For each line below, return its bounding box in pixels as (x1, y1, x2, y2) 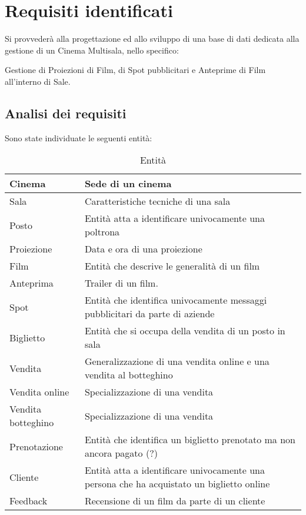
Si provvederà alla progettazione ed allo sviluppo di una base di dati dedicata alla (5, 32, 300, 45)
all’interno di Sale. (5, 75, 71, 87)
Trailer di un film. (84, 276, 158, 290)
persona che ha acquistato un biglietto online (84, 477, 270, 491)
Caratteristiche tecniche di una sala (84, 194, 231, 208)
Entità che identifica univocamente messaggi (84, 293, 267, 307)
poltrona (84, 225, 120, 239)
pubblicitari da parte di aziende (84, 307, 215, 321)
